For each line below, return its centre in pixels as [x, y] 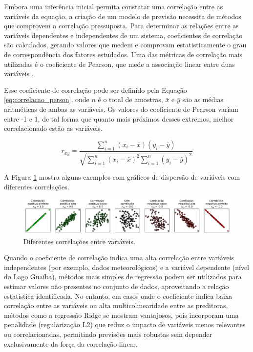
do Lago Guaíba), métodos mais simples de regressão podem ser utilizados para [123, 277]
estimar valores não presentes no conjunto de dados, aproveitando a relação [116, 286]
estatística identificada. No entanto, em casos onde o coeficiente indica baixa [118, 296]
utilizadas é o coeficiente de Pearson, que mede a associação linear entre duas [119, 64]
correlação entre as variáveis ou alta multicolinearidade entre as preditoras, [116, 305]
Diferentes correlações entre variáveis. [79, 241]
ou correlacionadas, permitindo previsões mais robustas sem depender [108, 334]
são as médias [203, 99]
